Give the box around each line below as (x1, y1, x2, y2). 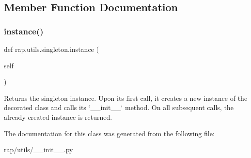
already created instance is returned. (4, 111, 112, 122)
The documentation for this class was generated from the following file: (4, 128, 215, 138)
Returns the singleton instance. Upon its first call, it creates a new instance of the (4, 93, 248, 103)
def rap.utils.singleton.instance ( (4, 44, 99, 54)
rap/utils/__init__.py (4, 144, 73, 155)
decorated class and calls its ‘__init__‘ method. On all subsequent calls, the (4, 102, 234, 112)
